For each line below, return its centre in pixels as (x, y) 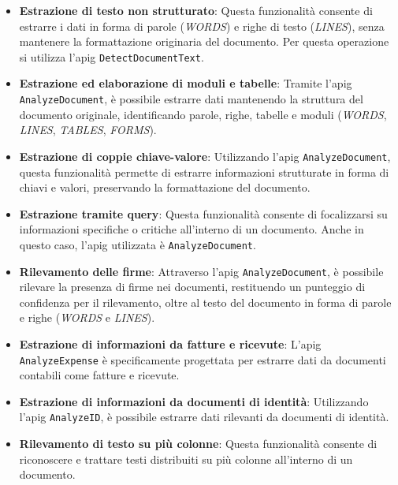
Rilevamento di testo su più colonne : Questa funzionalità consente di (198, 444)
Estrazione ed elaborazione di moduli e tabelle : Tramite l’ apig (186, 83)
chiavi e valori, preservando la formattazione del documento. (165, 187)
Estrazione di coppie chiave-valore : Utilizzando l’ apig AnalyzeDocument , (205, 156)
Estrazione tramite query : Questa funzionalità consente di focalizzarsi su (203, 213)
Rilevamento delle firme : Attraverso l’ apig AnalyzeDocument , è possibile (201, 271)
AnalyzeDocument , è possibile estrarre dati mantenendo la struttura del (191, 99)
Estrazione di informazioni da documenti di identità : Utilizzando (194, 401)
